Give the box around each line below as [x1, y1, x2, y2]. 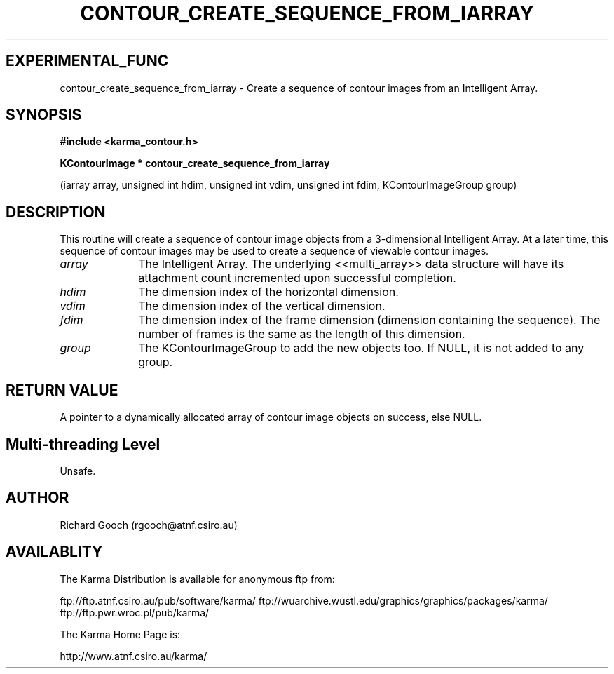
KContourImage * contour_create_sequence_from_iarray [60, 157, 330, 170]
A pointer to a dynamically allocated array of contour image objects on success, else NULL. [60, 411, 482, 424]
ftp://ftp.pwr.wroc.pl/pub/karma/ [60, 606, 210, 619]
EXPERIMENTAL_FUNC [6, 52, 169, 70]
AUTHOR [6, 489, 69, 507]
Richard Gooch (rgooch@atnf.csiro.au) [60, 518, 238, 531]
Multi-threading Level [6, 435, 161, 453]
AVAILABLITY [6, 543, 103, 561]
